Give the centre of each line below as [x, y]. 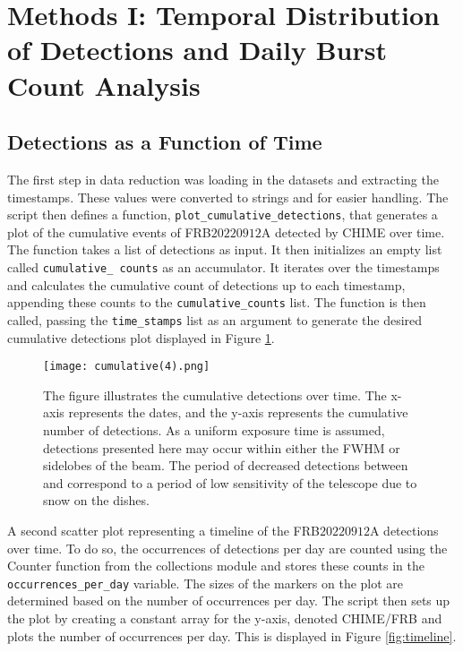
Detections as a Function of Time [165, 142]
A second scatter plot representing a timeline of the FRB [163, 530]
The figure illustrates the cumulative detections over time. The [215, 395]
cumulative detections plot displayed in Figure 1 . [141, 337]
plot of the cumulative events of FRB [109, 232]
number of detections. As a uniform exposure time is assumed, [214, 429]
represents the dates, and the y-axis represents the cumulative [238, 412]
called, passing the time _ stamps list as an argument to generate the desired [215, 319]
